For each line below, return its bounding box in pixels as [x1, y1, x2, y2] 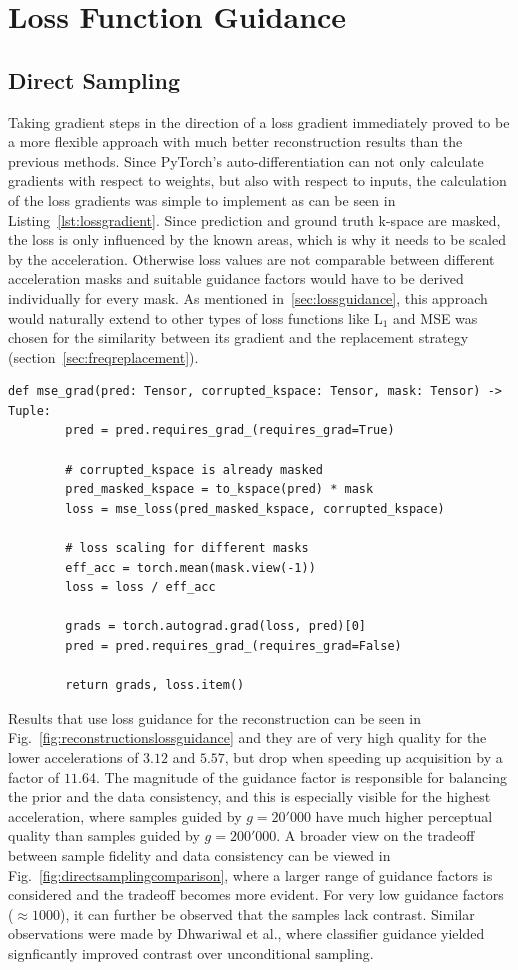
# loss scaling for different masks [65, 541, 309, 556]
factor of [8, 766, 60, 787]
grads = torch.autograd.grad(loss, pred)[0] [65, 619, 366, 634]
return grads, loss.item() [65, 678, 245, 693]
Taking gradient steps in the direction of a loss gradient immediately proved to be [8, 111, 510, 132]
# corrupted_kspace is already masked [65, 462, 323, 477]
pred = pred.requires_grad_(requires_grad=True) [65, 423, 395, 438]
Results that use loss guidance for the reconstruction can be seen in [8, 707, 422, 728]
